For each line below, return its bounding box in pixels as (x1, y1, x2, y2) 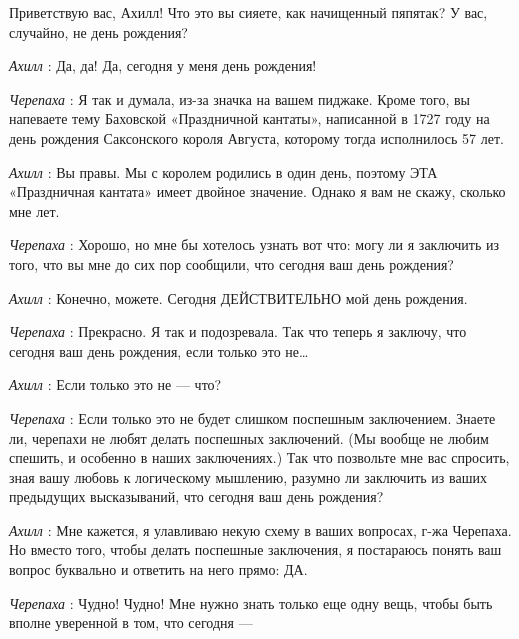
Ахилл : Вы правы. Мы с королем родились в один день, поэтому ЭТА (9, 161, 438, 182)
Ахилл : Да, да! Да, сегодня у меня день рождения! (9, 55, 317, 76)
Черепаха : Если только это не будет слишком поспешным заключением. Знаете (9, 407, 496, 428)
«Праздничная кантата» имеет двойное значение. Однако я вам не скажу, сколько (9, 181, 506, 202)
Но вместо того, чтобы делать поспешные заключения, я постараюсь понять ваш (9, 539, 502, 560)
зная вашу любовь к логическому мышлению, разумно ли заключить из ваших (9, 466, 487, 487)
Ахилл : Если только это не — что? (9, 374, 222, 395)
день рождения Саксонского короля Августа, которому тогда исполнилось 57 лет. (9, 127, 504, 148)
